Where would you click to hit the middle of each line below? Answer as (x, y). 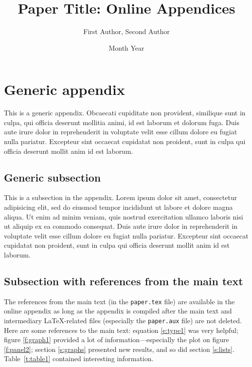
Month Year (126, 47)
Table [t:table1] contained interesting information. (79, 358)
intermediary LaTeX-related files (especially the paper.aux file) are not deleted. (123, 321)
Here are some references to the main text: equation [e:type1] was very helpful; (121, 330)
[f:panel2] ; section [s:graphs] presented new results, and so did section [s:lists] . (119, 349)
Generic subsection (53, 177)
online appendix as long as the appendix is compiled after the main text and (118, 311)
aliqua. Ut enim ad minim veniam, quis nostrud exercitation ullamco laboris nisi (124, 216)
